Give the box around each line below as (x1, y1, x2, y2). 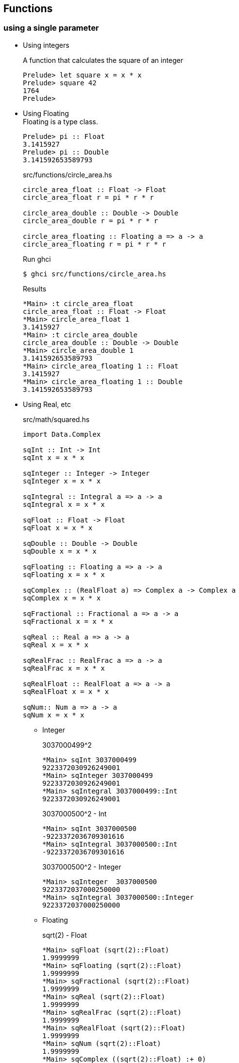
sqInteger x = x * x (23, 477, 101, 485)
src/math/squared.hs (23, 415, 90, 424)
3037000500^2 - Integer (42, 862, 121, 871)
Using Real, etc (23, 400, 71, 408)
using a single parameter (3, 23, 99, 33)
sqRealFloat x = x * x (23, 687, 109, 696)
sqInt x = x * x (23, 453, 85, 462)
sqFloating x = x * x (23, 570, 105, 579)
